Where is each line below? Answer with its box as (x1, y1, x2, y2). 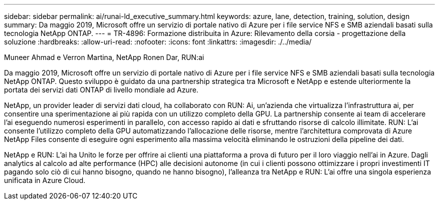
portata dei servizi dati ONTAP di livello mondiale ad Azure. (4, 85, 198, 94)
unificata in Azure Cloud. (4, 176, 86, 184)
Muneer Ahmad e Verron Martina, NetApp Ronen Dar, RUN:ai (4, 53, 204, 61)
